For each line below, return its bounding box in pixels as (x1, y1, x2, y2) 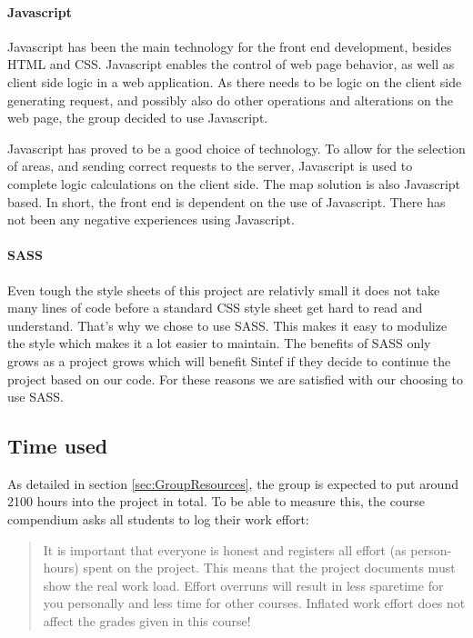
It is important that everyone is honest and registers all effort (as (43, 540, 407, 559)
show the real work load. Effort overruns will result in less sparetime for (43, 575, 444, 594)
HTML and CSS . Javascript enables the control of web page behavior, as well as (7, 55, 455, 74)
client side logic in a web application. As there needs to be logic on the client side (7, 72, 462, 91)
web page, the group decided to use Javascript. (7, 108, 268, 127)
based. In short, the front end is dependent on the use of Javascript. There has (7, 192, 446, 211)
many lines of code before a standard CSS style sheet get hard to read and (7, 298, 423, 317)
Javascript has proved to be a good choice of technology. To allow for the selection (7, 138, 466, 157)
